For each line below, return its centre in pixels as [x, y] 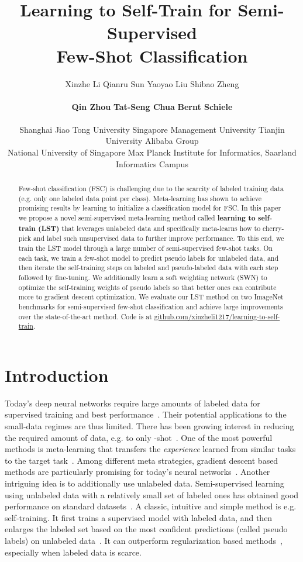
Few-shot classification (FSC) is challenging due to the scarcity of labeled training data [151, 189]
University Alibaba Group [152, 141]
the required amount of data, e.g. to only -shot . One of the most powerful [139, 437]
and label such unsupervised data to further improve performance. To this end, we [159, 238]
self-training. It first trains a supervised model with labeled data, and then [139, 517]
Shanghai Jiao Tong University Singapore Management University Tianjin [152, 129]
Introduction [57, 375]
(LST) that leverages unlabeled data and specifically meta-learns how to [149, 228]
